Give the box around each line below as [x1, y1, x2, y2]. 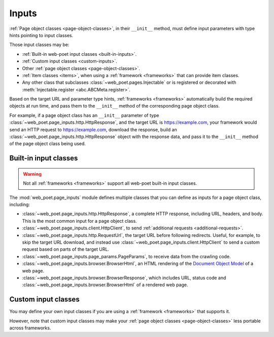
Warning [23, 171, 42, 177]
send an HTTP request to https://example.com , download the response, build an [9, 126, 177, 132]
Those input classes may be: [9, 42, 70, 48]
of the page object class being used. [9, 141, 86, 147]
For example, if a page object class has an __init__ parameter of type [9, 112, 159, 118]
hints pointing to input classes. [9, 32, 74, 38]
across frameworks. [9, 325, 51, 331]
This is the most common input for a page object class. [22, 218, 137, 224]
